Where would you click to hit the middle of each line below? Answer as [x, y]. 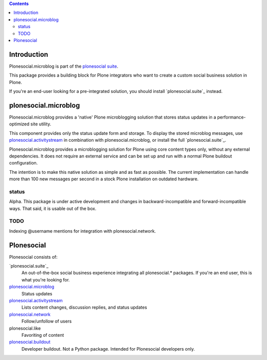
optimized [19, 124]
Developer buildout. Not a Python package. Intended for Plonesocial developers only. [108, 349]
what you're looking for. [46, 280]
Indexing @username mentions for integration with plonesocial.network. [83, 231]
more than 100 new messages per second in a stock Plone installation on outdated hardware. [104, 179]
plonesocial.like [25, 328]
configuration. [23, 163]
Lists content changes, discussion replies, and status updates [84, 307]
